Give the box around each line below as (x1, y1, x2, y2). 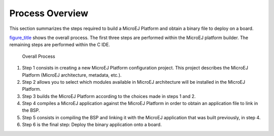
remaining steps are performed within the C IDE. (9, 42, 110, 48)
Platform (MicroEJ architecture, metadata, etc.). (22, 72, 122, 78)
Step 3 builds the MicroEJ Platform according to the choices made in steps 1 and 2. (22, 93, 196, 99)
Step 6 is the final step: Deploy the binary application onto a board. (22, 122, 162, 128)
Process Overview (9, 8, 89, 19)
